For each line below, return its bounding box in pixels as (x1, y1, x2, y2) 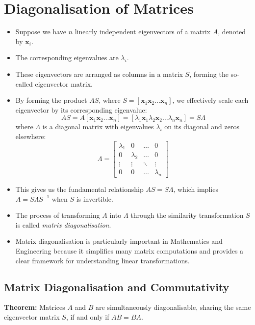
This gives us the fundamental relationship (15, 184, 144, 194)
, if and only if (66, 311, 109, 322)
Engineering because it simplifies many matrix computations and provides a (15, 245, 244, 255)
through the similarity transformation (130, 210, 244, 220)
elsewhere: (15, 131, 46, 141)
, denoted (218, 26, 246, 37)
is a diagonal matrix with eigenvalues (42, 121, 154, 132)
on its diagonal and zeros (164, 121, 239, 132)
